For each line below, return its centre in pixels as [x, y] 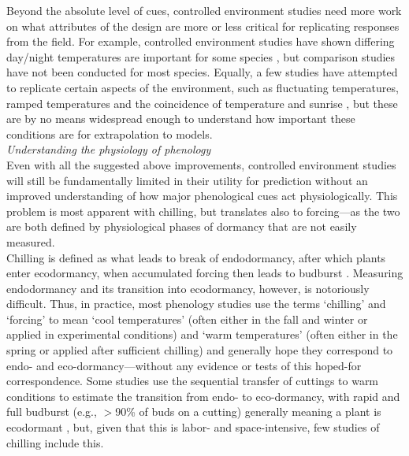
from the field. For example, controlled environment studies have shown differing [201, 41]
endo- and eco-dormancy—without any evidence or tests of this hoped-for [184, 365]
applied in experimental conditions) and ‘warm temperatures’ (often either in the [202, 334]
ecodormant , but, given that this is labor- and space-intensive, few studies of [193, 427]
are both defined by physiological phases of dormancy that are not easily [182, 226]
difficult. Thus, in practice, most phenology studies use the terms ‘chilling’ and [196, 304]
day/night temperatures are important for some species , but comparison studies [201, 56]
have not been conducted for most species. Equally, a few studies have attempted [202, 72]
